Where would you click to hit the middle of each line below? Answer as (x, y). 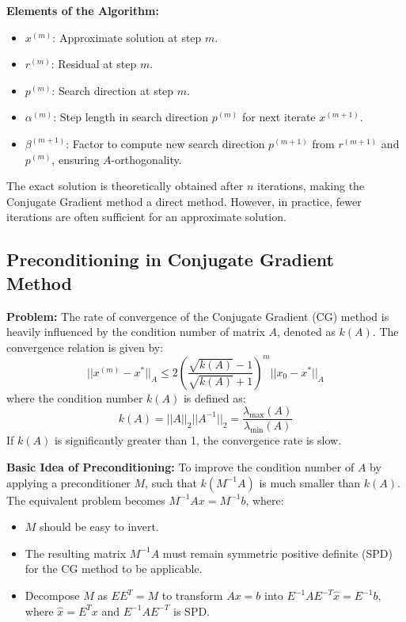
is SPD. (192, 611)
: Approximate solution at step (127, 37)
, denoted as (306, 332)
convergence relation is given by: (85, 347)
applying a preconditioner (68, 482)
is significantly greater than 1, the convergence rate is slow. (198, 440)
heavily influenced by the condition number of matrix (136, 332)
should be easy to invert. (99, 527)
